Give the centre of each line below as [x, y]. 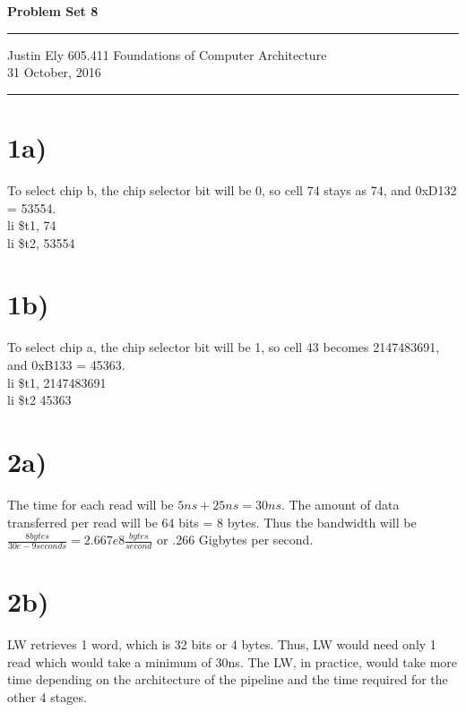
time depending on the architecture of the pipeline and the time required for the [228, 679]
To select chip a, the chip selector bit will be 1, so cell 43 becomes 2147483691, [224, 347]
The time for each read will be [91, 504]
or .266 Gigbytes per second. [235, 540]
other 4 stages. [47, 696]
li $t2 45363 [39, 400]
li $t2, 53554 [41, 242]
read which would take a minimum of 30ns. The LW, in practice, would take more [233, 661]
